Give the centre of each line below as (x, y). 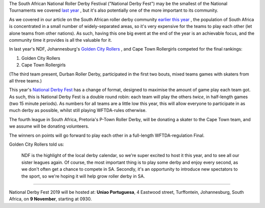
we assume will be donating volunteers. (49, 126)
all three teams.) (26, 80)
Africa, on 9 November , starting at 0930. (50, 199)
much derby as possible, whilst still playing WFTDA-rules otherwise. (78, 110)
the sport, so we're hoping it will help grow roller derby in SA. (83, 176)
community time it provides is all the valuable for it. (61, 40)
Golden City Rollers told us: (37, 144)
